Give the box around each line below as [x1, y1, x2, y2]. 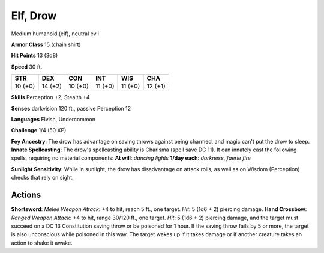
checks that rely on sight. [11, 174, 74, 181]
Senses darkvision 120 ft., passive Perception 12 [11, 105, 131, 112]
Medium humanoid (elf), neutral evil [11, 30, 99, 37]
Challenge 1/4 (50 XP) [11, 127, 67, 134]
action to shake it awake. [11, 239, 73, 246]
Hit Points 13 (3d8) [11, 52, 58, 59]
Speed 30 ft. [11, 63, 43, 70]
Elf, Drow [11, 9, 57, 22]
